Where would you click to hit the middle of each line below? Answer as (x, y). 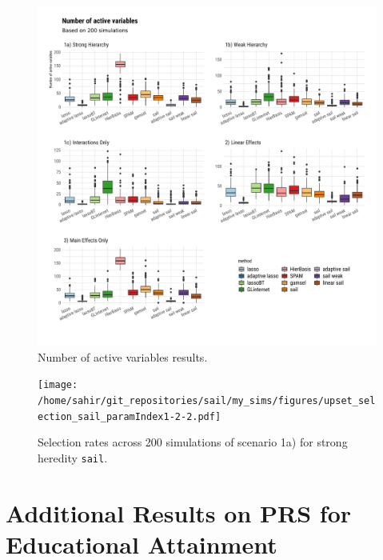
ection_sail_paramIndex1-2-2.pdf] (130, 416)
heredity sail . (73, 457)
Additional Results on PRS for (179, 512)
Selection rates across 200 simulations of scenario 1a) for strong (193, 442)
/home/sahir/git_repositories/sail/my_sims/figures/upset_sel (207, 400)
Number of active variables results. (123, 356)
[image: (58, 385)
